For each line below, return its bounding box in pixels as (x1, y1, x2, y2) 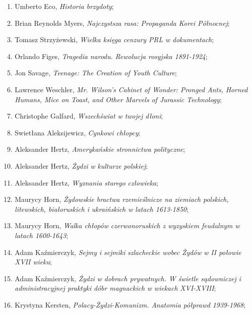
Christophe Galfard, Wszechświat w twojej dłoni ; (14, 111, 163, 121)
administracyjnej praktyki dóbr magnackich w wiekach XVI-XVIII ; (14, 283, 216, 293)
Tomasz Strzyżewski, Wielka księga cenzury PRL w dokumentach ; (14, 34, 214, 45)
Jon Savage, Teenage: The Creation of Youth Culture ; (14, 67, 177, 78)
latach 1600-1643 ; (14, 230, 68, 240)
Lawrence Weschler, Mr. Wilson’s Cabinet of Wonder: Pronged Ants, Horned (14, 84, 248, 94)
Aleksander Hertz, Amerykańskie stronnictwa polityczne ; (14, 144, 185, 154)
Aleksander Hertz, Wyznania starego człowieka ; (14, 177, 158, 188)
